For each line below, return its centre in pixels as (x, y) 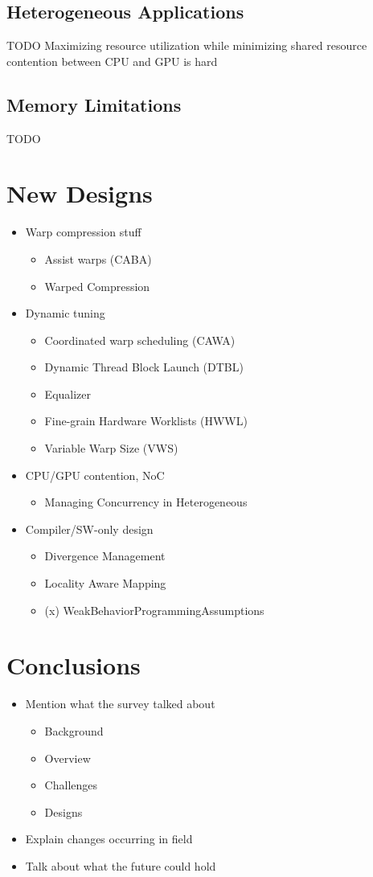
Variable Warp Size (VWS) (111, 448)
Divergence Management (105, 556)
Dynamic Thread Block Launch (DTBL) (144, 367)
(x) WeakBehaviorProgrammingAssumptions (154, 610)
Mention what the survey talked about (120, 704)
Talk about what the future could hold (121, 865)
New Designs (80, 193)
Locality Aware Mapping (105, 583)
